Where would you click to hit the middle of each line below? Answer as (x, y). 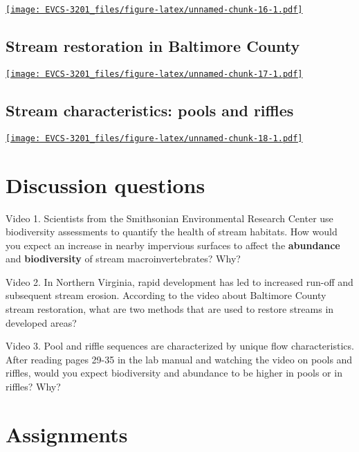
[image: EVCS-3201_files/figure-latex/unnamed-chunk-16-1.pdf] (154, 10)
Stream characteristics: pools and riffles (150, 110)
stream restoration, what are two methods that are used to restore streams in (170, 309)
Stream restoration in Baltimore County (153, 46)
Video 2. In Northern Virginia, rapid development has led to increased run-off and (179, 281)
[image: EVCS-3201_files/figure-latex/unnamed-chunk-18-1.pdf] (154, 138)
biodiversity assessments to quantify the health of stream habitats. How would (172, 232)
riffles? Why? (33, 387)
